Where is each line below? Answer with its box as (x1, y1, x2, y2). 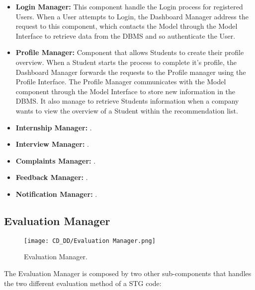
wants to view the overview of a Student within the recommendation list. (15, 105, 238, 116)
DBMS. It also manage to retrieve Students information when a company (15, 96, 239, 106)
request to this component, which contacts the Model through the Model (15, 21, 238, 31)
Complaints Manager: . (15, 155, 96, 166)
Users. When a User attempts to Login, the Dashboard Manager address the (15, 11, 249, 21)
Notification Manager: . (15, 188, 97, 199)
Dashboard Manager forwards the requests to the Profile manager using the (15, 66, 246, 77)
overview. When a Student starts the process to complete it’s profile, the (15, 57, 237, 67)
